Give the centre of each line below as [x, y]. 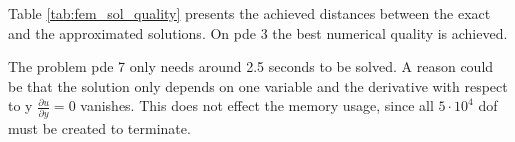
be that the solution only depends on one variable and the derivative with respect [258, 85]
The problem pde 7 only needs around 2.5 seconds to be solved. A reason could [251, 66]
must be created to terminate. [99, 127]
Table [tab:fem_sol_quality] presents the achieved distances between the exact [249, 13]
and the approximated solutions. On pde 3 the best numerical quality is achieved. [258, 32]
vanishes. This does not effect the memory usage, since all [257, 105]
